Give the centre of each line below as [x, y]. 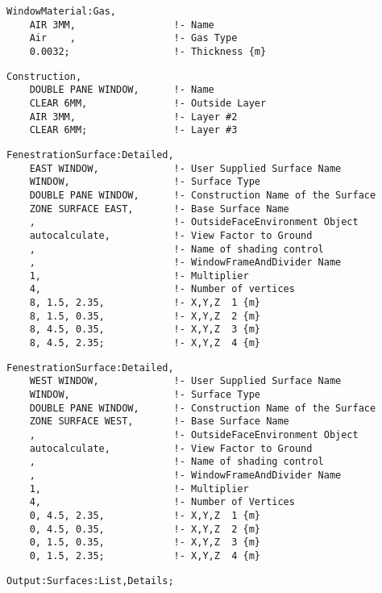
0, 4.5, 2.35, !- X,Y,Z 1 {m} [145, 515]
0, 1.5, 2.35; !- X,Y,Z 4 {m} [145, 555]
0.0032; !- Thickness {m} [148, 51]
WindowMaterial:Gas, [62, 11]
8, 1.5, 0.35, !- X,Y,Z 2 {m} [145, 316]
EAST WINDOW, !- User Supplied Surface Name [185, 168]
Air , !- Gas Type [133, 38]
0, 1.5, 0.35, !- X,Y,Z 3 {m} [145, 543]
